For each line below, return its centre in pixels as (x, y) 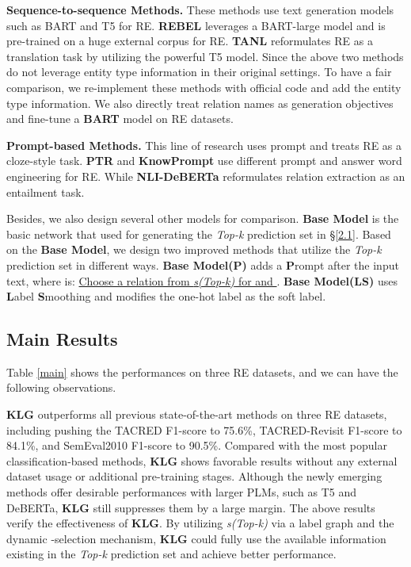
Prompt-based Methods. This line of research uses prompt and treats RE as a (204, 145)
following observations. (61, 387)
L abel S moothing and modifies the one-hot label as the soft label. (166, 296)
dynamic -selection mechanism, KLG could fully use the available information (196, 538)
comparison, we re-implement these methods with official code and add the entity (204, 87)
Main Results (62, 339)
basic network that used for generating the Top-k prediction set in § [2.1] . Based (199, 234)
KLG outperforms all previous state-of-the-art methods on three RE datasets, (197, 414)
